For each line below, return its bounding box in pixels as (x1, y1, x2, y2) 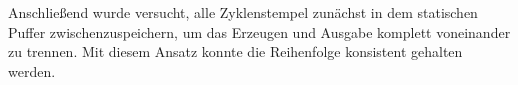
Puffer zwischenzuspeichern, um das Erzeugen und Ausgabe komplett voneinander (8, 21, 511, 42)
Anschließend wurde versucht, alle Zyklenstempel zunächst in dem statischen (8, 2, 478, 22)
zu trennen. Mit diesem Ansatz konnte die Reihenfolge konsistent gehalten (8, 41, 463, 62)
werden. (8, 60, 56, 81)
